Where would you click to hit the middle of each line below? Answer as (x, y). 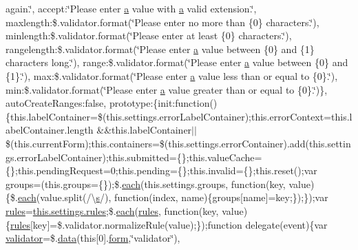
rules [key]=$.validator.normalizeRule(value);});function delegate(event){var (169, 224)
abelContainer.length (50, 130)
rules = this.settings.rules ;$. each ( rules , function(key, (112, 210)
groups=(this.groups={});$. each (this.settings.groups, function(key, (146, 184)
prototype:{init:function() (163, 103)
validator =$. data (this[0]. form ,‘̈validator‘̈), (93, 238)
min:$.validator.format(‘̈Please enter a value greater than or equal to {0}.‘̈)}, (167, 89)
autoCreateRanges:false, (56, 103)
